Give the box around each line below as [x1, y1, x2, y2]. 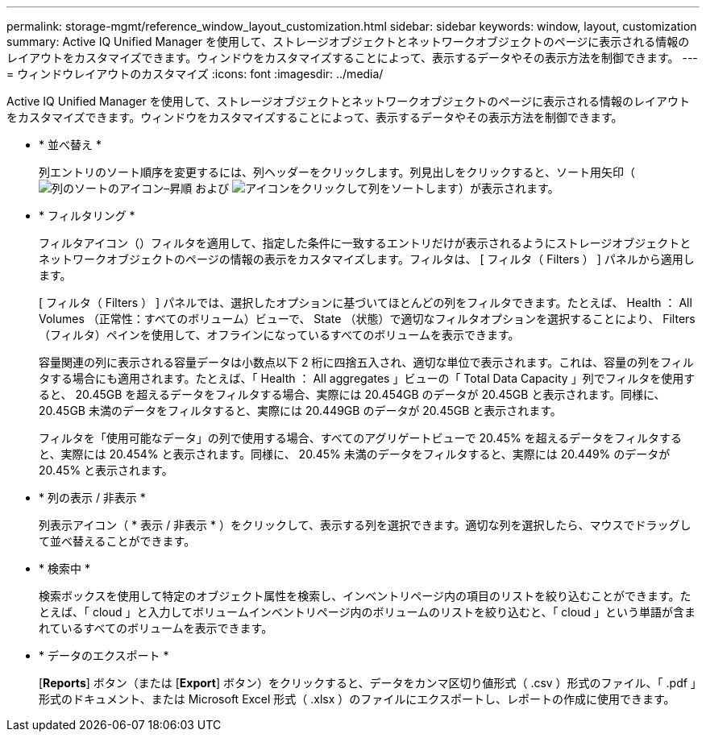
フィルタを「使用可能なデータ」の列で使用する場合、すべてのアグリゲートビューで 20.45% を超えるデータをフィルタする [39, 431, 682, 445]
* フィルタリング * [39, 209, 135, 222]
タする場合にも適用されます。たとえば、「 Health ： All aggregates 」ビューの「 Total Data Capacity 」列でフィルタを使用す [39, 371, 696, 385]
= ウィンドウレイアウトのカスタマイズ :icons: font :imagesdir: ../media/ [6, 67, 384, 81]
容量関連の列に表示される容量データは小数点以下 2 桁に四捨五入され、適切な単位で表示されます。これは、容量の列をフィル [39, 355, 694, 369]
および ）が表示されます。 [195, 181, 559, 195]
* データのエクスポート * [39, 649, 169, 662]
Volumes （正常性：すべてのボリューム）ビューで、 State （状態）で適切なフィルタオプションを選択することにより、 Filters [39, 312, 696, 325]
